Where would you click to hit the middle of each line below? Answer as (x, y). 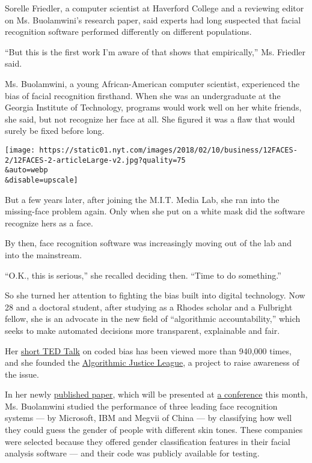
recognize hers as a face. (49, 222)
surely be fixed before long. (55, 131)
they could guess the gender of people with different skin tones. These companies (154, 430)
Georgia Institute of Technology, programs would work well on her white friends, (153, 107)
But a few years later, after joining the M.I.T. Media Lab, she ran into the (142, 199)
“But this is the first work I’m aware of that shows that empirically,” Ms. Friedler (155, 51)
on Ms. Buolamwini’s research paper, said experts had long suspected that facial (153, 20)
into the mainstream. (44, 254)
